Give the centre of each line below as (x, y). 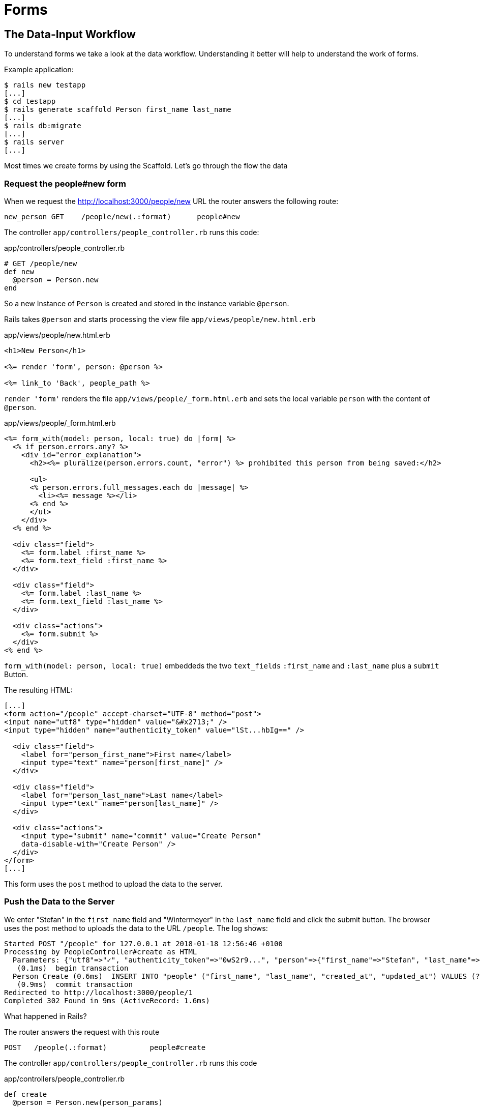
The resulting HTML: (38, 690)
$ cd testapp (30, 101)
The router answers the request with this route (82, 1032)
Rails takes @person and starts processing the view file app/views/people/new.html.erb (160, 319)
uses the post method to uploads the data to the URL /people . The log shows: (136, 928)
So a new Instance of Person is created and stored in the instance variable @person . (147, 303)
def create (26, 1094)
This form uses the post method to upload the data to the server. (113, 884)
